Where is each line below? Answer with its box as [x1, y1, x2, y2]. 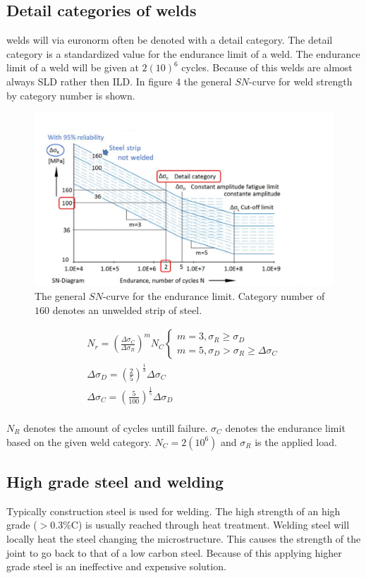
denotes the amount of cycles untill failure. [23, 420, 208, 435]
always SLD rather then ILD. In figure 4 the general [6, 73, 232, 88]
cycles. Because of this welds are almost [181, 60, 353, 75]
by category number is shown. [6, 88, 135, 102]
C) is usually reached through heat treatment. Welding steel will [71, 517, 350, 532]
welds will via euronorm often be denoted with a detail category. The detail [6, 32, 333, 47]
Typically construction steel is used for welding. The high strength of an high [6, 503, 341, 518]
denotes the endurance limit [225, 420, 346, 435]
